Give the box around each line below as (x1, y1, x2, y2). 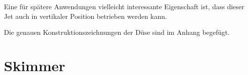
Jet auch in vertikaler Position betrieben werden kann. (4, 11, 167, 21)
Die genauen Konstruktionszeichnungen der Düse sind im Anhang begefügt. (4, 27, 230, 37)
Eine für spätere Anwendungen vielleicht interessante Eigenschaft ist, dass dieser (4, 1, 245, 11)
